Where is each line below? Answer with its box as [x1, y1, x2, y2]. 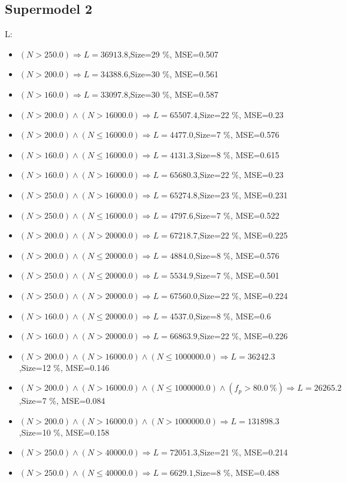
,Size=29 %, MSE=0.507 [128, 47, 218, 60]
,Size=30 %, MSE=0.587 [128, 87, 218, 100]
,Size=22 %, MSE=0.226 [197, 330, 288, 342]
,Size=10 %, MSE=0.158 [19, 425, 110, 438]
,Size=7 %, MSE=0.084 [19, 394, 105, 407]
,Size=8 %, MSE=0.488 [193, 466, 280, 479]
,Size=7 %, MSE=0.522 [193, 209, 280, 221]
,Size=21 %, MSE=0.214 [197, 446, 288, 458]
